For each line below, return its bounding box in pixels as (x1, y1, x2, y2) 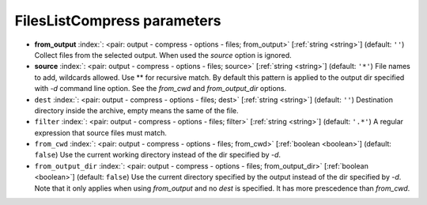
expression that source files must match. (34, 127, 168, 138)
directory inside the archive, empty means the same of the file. (34, 105, 239, 115)
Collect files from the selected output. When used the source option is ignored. (34, 50, 292, 59)
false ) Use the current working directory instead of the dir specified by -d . (34, 150, 281, 160)
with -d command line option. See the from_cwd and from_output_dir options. (34, 84, 287, 93)
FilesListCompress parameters (14, 12, 221, 29)
